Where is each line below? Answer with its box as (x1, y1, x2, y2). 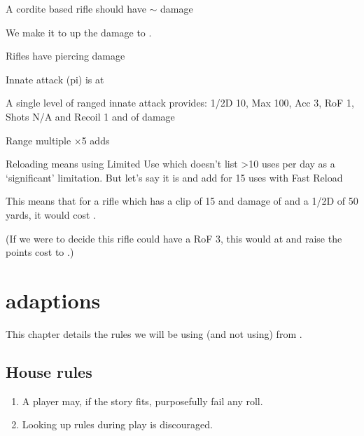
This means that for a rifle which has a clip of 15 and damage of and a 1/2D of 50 (6, 193, 358, 208)
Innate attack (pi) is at (6, 71, 104, 86)
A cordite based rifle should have (6, 1, 146, 15)
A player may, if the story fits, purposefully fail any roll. (22, 393, 263, 408)
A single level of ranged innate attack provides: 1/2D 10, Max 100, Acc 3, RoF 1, (6, 95, 354, 110)
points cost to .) (6, 245, 74, 259)
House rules (6, 360, 92, 382)
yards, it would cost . (6, 207, 96, 222)
